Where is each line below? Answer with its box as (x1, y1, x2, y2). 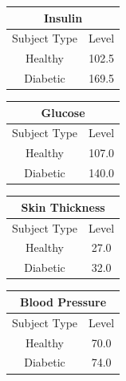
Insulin (43, 9, 83, 26)
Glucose (41, 103, 85, 120)
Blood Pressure (20, 293, 107, 310)
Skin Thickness (21, 198, 105, 215)
